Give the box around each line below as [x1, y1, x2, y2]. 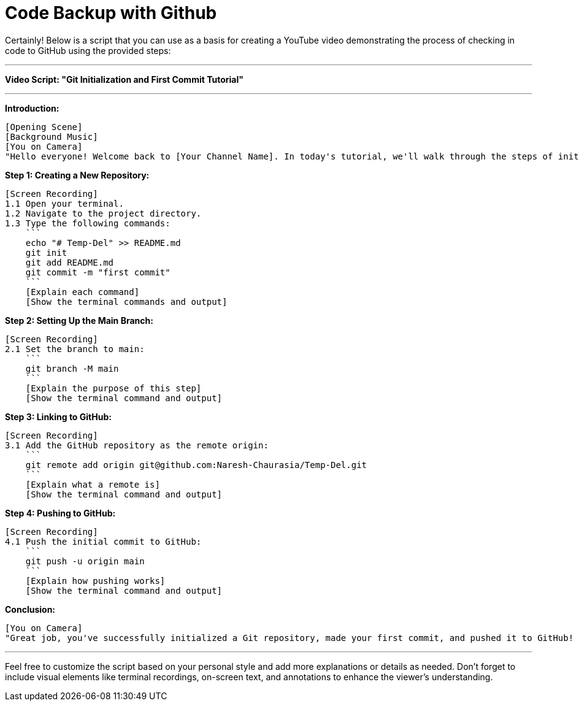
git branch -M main [25, 363, 119, 374]
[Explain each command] [25, 286, 140, 297]
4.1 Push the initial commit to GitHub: [5, 536, 202, 547]
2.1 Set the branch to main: [5, 343, 145, 354]
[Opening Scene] [5, 121, 83, 132]
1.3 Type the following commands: [5, 218, 171, 228]
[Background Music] [5, 131, 98, 142]
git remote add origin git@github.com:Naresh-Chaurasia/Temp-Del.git [25, 459, 367, 470]
